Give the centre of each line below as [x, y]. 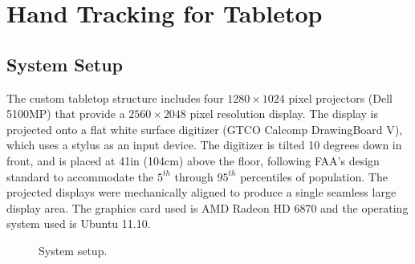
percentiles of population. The [314, 176]
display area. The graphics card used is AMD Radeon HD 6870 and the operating [207, 207]
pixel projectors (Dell [340, 97]
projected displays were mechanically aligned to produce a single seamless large [201, 192]
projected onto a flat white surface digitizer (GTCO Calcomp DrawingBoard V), [205, 129]
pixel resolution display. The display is [284, 114]
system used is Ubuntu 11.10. [79, 223]
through [194, 176]
